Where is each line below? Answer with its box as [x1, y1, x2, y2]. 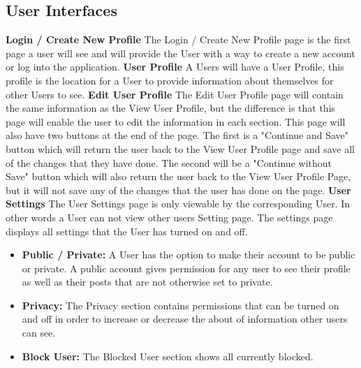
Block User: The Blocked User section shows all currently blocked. [22, 348, 314, 363]
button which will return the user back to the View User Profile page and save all [6, 141, 355, 156]
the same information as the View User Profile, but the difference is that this [6, 101, 336, 115]
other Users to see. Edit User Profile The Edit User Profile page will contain [6, 87, 344, 101]
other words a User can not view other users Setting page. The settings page [6, 209, 333, 224]
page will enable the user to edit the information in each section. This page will [6, 114, 346, 128]
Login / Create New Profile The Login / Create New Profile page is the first [6, 32, 351, 47]
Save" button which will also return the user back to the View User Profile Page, [6, 169, 351, 184]
